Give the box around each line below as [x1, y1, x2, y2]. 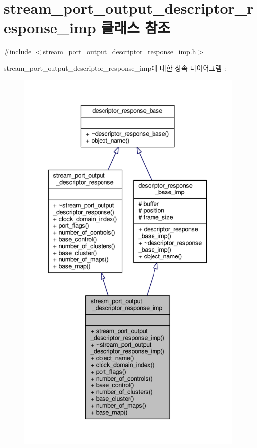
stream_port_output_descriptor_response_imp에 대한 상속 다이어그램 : [4, 63, 226, 73]
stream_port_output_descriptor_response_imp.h [43, 46, 196, 57]
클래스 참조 [101, 17, 170, 38]
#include [4, 46, 32, 57]
